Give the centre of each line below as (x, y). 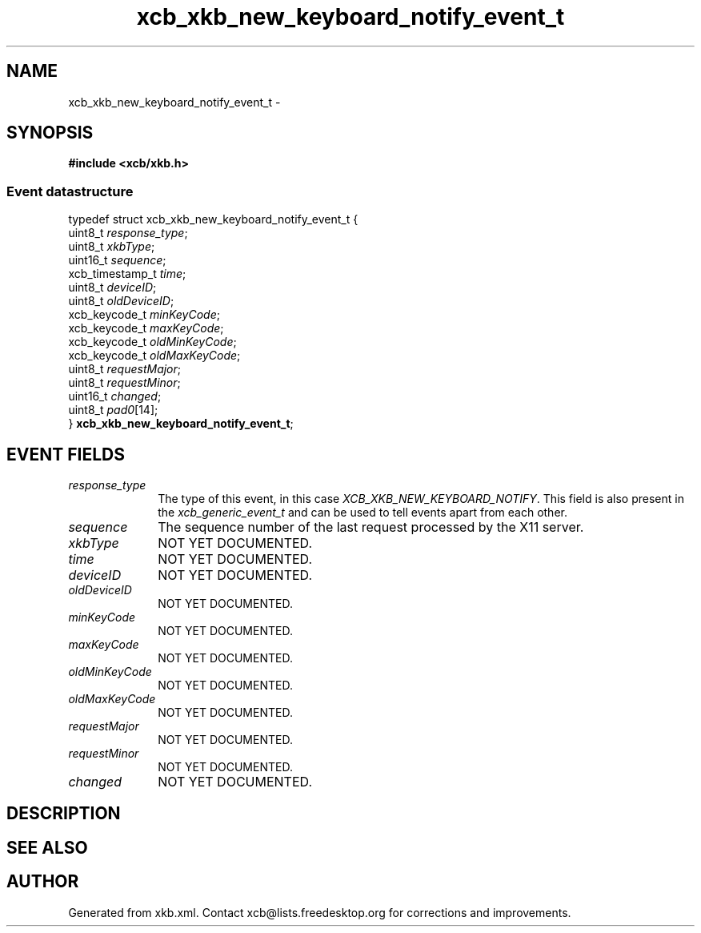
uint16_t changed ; (115, 396)
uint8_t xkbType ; (112, 247)
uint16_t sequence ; (117, 260)
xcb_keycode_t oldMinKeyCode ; (152, 342)
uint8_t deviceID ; (112, 288)
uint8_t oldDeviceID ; (121, 301)
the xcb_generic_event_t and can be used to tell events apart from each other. (363, 513)
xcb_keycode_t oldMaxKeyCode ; (154, 356)
